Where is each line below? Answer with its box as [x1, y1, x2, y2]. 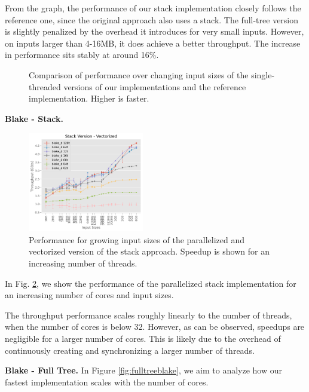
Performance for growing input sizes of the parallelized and [29, 233, 245, 246]
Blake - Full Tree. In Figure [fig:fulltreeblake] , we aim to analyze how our [5, 364, 283, 376]
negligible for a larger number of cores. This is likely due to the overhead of [5, 332, 281, 344]
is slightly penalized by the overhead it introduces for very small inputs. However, [5, 25, 304, 38]
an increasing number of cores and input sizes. [5, 289, 174, 301]
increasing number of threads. [29, 257, 137, 269]
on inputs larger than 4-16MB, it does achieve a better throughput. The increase [5, 36, 301, 49]
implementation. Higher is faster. [29, 92, 149, 105]
